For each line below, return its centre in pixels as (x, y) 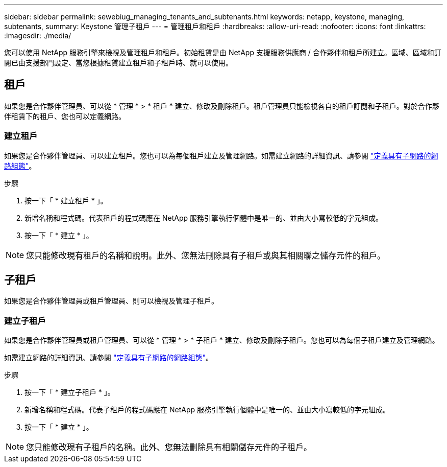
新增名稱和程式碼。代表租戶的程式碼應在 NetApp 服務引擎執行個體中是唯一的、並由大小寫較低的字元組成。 (204, 218)
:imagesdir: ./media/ (38, 36)
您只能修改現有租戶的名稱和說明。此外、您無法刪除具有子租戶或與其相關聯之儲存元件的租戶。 (206, 255)
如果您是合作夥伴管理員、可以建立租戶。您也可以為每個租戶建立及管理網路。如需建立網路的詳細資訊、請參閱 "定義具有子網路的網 (221, 155)
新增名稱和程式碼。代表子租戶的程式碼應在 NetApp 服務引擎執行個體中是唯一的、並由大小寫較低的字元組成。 (207, 410)
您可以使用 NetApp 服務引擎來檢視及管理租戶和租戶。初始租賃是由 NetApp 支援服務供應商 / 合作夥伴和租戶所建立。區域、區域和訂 (223, 52)
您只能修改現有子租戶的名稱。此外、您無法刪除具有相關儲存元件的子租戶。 (169, 447)
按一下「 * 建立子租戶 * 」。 (70, 392)
